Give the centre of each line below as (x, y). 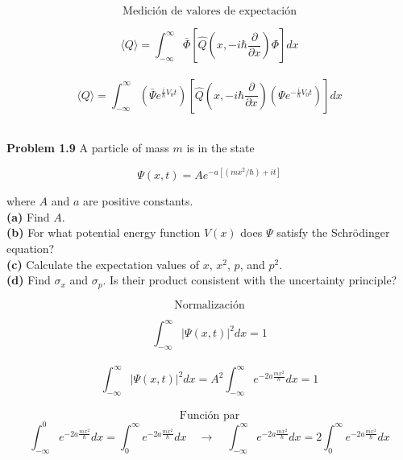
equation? (31, 249)
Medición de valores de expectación (210, 11)
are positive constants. (138, 201)
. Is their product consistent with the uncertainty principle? (250, 280)
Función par (210, 416)
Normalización (210, 305)
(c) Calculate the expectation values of (103, 264)
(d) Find (29, 280)
